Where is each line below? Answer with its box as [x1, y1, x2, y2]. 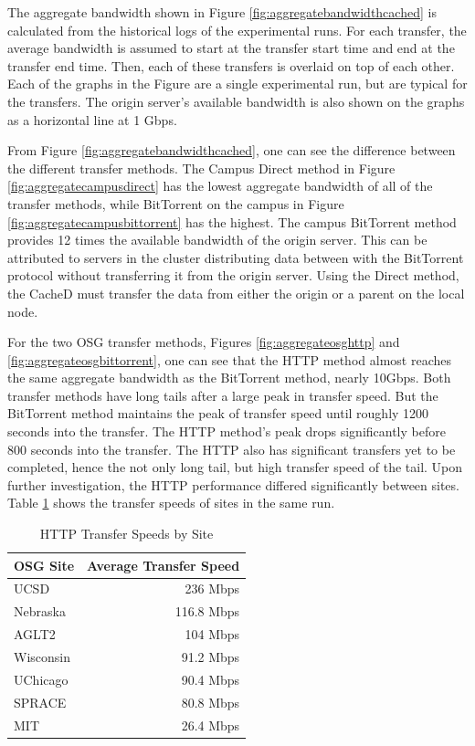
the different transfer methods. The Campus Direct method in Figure [7, 158, 396, 177]
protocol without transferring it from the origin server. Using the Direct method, [7, 266, 459, 285]
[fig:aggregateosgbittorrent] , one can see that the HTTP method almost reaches [7, 350, 451, 369]
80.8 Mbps [181, 692, 240, 711]
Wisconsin [14, 647, 70, 666]
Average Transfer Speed [87, 555, 240, 574]
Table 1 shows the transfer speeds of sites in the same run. [7, 493, 335, 512]
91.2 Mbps [181, 647, 240, 666]
